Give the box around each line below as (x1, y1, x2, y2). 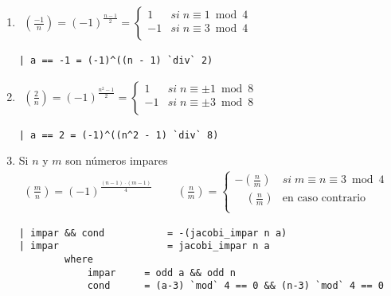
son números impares (65, 152, 168, 169)
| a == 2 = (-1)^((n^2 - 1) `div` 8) (18, 129, 219, 141)
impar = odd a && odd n (87, 267, 236, 278)
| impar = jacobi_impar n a (18, 240, 270, 252)
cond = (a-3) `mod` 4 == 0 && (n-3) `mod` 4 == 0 (87, 280, 384, 292)
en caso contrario (282, 193, 366, 204)
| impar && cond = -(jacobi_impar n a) (18, 227, 287, 239)
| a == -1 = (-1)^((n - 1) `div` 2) (18, 55, 213, 67)
